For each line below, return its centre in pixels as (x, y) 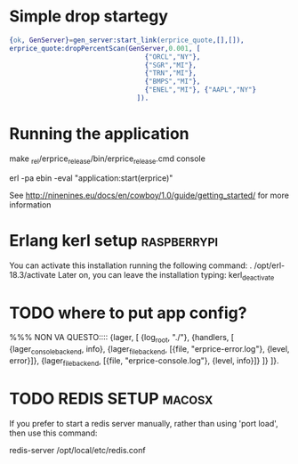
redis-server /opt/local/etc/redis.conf (77, 450)
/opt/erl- (270, 265)
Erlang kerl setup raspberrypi (114, 240)
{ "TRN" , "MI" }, (171, 73)
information (30, 204)
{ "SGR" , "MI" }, (171, 65)
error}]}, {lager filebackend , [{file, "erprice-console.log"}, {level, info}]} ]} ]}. (144, 361)
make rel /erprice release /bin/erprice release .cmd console (108, 159)
